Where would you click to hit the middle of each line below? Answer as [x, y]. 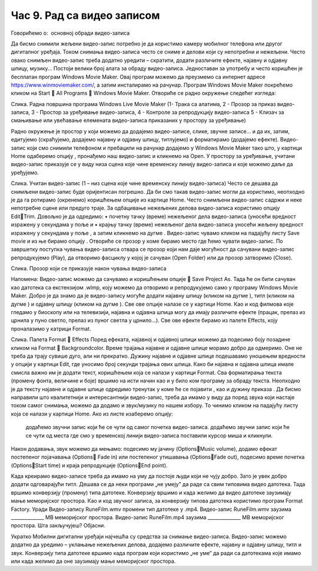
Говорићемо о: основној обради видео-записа [70, 33]
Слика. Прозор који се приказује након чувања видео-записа [89, 269]
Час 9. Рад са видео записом [85, 15]
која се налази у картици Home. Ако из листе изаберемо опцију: [92, 414]
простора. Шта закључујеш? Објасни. [58, 526]
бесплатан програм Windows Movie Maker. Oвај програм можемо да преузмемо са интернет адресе [138, 77]
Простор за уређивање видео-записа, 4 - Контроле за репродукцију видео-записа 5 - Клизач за [162, 113]
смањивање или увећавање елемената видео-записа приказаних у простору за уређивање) [129, 120]
